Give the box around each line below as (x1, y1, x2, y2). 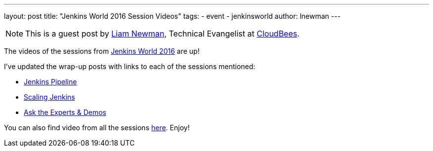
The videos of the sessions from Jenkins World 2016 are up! (4, 47, 200, 55)
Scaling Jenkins (24, 93, 75, 101)
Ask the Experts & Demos (24, 108, 106, 116)
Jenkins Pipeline (24, 77, 77, 86)
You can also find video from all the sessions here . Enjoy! (4, 123, 190, 132)
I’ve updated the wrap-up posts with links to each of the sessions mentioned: (4, 62, 256, 71)
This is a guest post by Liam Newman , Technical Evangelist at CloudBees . (25, 29, 300, 38)
